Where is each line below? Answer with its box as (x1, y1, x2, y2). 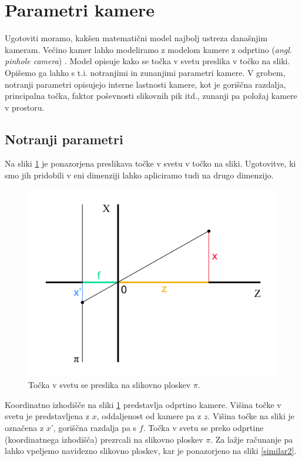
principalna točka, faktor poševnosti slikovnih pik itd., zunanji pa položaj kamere (5, 89, 297, 102)
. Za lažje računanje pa (210, 433, 293, 445)
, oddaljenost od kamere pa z (96, 410, 202, 422)
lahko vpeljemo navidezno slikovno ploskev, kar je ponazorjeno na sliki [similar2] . (5, 445, 297, 457)
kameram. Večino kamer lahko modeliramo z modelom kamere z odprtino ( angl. (5, 43, 293, 55)
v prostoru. (5, 101, 45, 113)
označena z (5, 422, 44, 434)
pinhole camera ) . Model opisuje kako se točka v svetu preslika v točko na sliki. (5, 55, 290, 67)
